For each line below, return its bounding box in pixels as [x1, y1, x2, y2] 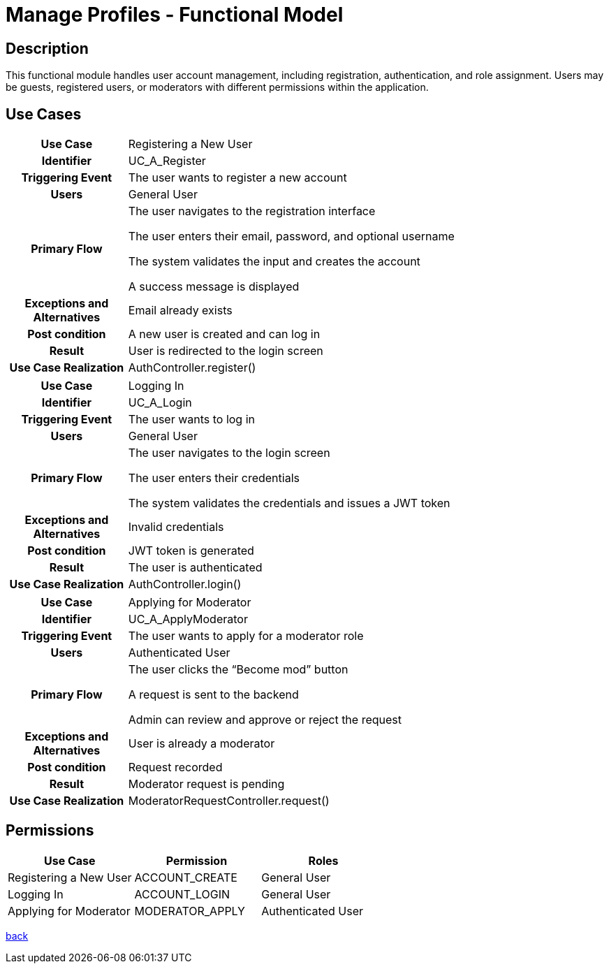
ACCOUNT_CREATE [134, 870, 237, 884]
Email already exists [128, 303, 233, 318]
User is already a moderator [128, 736, 275, 751]
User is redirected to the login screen [128, 344, 323, 358]
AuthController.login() [128, 577, 242, 592]
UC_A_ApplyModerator [128, 612, 248, 627]
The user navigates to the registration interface [128, 204, 376, 219]
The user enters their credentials [128, 471, 300, 486]
